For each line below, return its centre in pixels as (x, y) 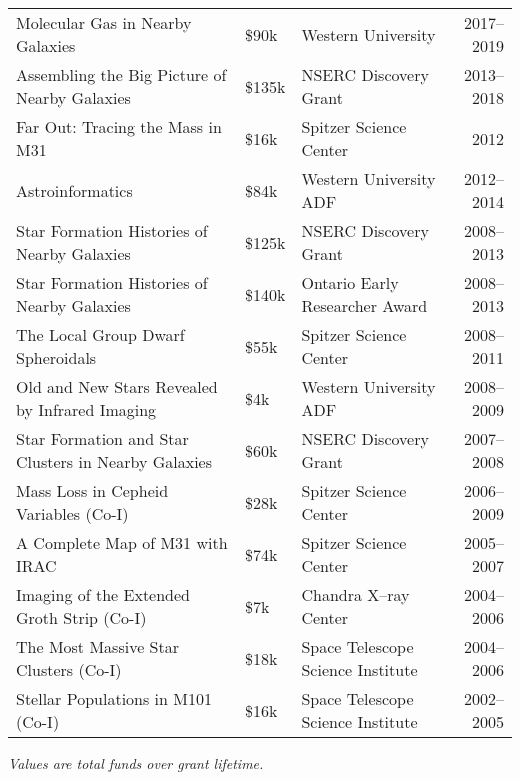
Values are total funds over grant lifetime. (136, 763)
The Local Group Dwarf (100, 334)
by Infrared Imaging (86, 409)
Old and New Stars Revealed (117, 386)
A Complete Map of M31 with (122, 542)
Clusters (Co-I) (69, 669)
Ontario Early (350, 282)
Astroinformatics (74, 190)
